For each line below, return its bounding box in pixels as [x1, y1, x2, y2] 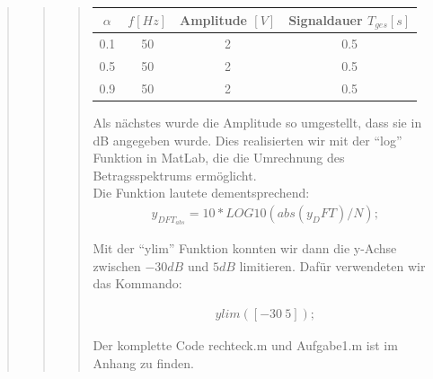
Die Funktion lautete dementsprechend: [93, 183, 310, 202]
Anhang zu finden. [93, 353, 194, 372]
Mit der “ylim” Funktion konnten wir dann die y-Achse [93, 239, 397, 258]
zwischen [93, 256, 141, 275]
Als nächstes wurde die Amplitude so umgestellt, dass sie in [93, 112, 422, 131]
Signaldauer [288, 10, 363, 29]
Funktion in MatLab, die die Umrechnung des [93, 148, 345, 167]
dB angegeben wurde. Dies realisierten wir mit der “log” [93, 130, 402, 149]
